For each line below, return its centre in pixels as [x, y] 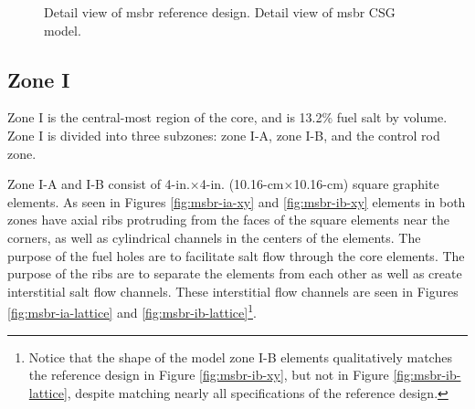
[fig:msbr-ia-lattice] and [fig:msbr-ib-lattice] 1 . [132, 311]
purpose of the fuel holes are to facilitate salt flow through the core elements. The [236, 255]
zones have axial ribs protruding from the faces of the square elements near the [228, 220]
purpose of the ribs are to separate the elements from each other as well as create [235, 273]
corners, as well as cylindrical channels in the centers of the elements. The [214, 237]
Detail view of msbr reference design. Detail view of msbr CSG [220, 12]
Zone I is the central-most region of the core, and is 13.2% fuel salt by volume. [227, 117]
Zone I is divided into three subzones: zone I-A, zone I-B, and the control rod [224, 135]
